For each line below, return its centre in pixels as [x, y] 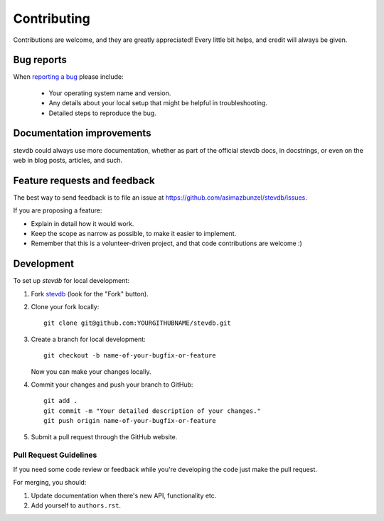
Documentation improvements [82, 133]
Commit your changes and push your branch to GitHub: [112, 385]
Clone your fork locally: [65, 307]
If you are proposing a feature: [58, 210]
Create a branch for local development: [88, 339]
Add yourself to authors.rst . [76, 505]
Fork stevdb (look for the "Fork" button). [90, 294]
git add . [60, 401]
